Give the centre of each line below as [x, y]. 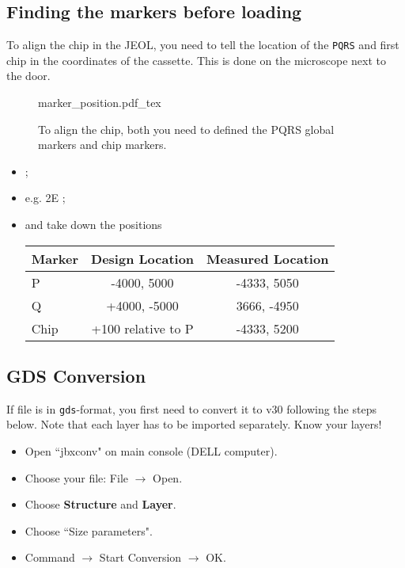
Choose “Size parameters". [89, 530]
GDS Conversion [76, 375]
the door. [28, 76]
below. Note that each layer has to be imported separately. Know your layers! [194, 424]
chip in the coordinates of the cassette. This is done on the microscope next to [196, 60]
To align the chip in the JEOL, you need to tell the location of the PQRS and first [203, 45]
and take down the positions [93, 225]
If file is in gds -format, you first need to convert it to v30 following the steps [191, 408]
